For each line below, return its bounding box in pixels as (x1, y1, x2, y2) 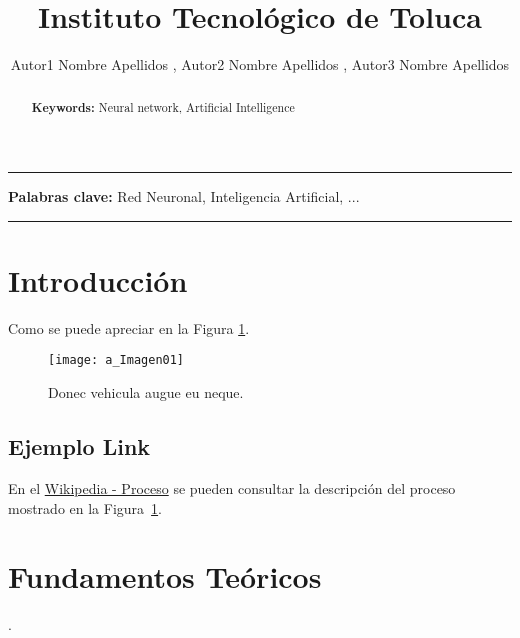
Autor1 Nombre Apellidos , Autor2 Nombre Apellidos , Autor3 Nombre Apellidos (10, 54, 510, 75)
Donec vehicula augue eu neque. (48, 382, 244, 403)
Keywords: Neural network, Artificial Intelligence (31, 98, 295, 116)
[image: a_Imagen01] (48, 353, 185, 368)
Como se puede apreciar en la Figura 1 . (8, 317, 250, 338)
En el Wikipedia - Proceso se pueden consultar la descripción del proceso (8, 477, 456, 498)
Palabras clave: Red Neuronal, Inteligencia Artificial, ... (8, 186, 360, 207)
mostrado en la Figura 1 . (8, 497, 162, 518)
